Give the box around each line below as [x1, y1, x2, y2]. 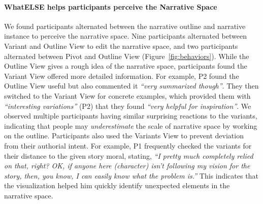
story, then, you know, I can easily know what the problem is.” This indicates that [4, 170, 258, 181]
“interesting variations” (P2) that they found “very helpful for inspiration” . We [4, 100, 251, 111]
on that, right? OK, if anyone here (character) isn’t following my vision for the [4, 160, 250, 171]
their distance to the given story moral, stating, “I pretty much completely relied [4, 150, 253, 161]
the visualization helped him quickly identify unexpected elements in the [4, 180, 230, 191]
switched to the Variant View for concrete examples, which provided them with [4, 90, 251, 101]
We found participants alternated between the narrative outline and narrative [4, 20, 246, 31]
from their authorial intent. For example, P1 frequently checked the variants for [4, 140, 252, 151]
